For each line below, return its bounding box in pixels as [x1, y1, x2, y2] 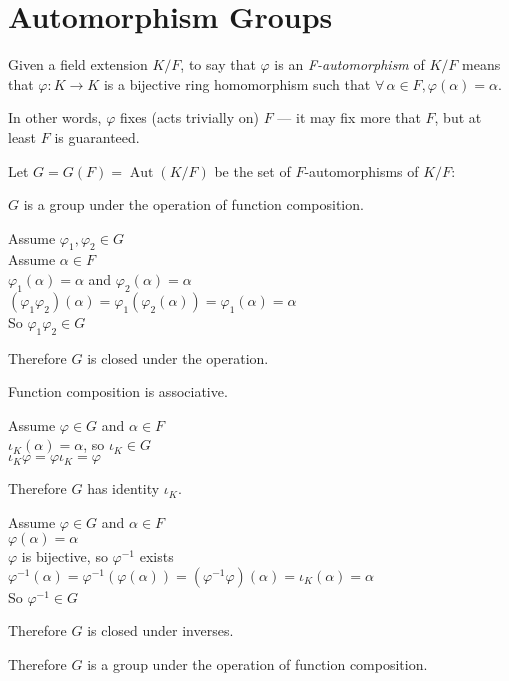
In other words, [8, 107, 102, 128]
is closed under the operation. [87, 347, 269, 368]
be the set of [214, 160, 291, 181]
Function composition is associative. [8, 381, 228, 402]
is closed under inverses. [87, 620, 234, 641]
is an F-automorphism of [274, 54, 425, 75]
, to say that [180, 54, 256, 75]
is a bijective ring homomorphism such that [103, 73, 371, 94]
